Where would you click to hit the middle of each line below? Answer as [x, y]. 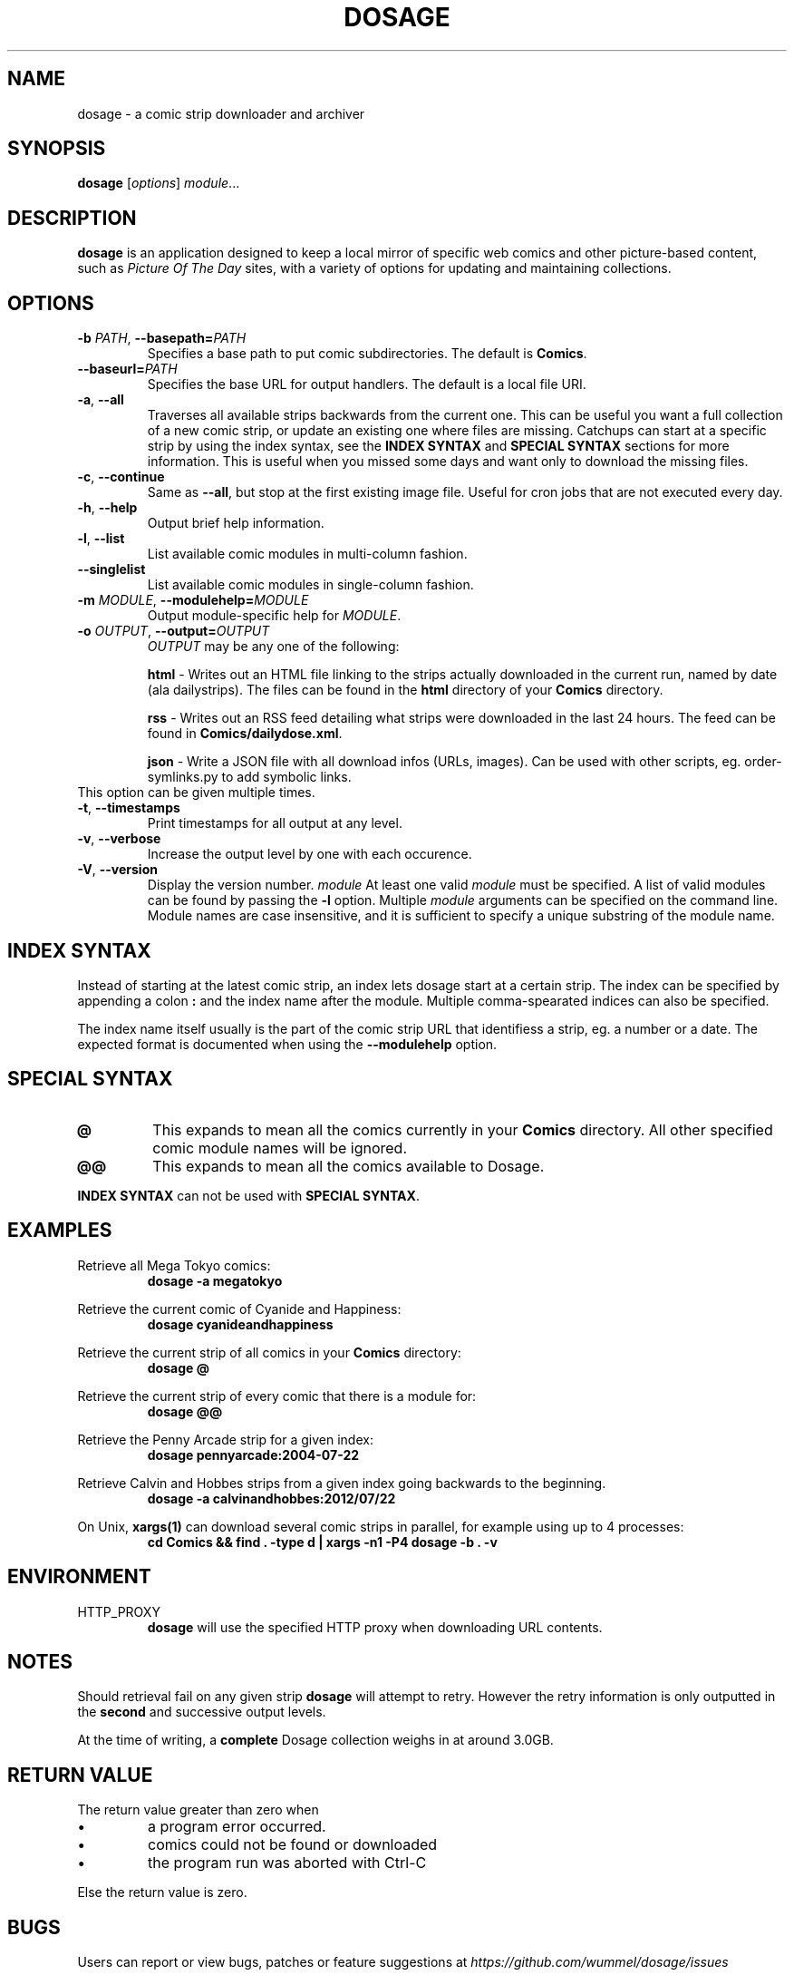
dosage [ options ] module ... [159, 183]
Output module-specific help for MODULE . [274, 616]
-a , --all [101, 400]
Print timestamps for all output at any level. [275, 823]
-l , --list [101, 539]
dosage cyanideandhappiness [240, 1324]
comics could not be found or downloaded [293, 1845]
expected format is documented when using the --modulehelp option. [287, 1044]
